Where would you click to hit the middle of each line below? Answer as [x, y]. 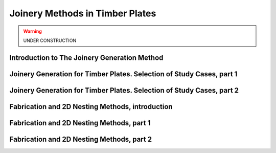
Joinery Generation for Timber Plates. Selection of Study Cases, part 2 [124, 90]
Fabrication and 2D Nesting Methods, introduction [91, 107]
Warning [32, 31]
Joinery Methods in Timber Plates [83, 13]
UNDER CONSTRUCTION [50, 40]
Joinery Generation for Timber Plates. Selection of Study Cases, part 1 [123, 74]
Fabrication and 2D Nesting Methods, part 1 [80, 123]
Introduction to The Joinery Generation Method [86, 58]
